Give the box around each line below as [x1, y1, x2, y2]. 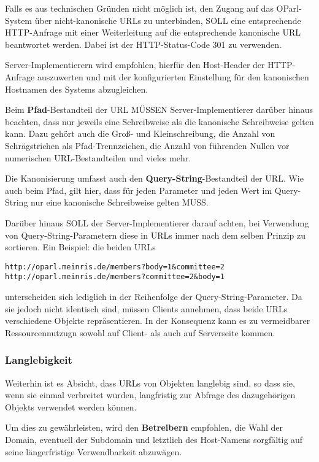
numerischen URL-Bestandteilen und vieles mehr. [5, 151, 191, 164]
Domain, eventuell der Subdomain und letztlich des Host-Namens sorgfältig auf [5, 433, 303, 445]
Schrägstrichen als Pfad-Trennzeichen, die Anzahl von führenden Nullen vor [5, 139, 290, 152]
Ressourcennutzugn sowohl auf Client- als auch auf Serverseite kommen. [5, 326, 275, 339]
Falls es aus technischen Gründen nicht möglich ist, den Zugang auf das [5, 2, 274, 14]
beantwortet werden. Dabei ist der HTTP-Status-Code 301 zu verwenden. [5, 37, 282, 50]
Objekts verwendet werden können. [5, 400, 137, 413]
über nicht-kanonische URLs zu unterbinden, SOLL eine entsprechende [34, 13, 301, 26]
